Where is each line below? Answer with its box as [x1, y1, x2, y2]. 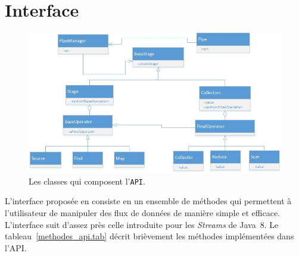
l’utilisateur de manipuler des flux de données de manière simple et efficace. [5, 207, 280, 219]
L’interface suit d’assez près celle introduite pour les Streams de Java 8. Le [5, 218, 279, 230]
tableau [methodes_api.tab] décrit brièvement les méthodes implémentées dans [5, 230, 294, 242]
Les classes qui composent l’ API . [29, 174, 145, 187]
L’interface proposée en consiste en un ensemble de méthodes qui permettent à [5, 195, 292, 207]
